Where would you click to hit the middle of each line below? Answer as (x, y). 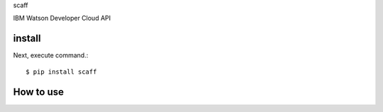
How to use (38, 92)
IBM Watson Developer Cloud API (62, 18)
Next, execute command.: (51, 55)
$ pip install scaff (61, 72)
